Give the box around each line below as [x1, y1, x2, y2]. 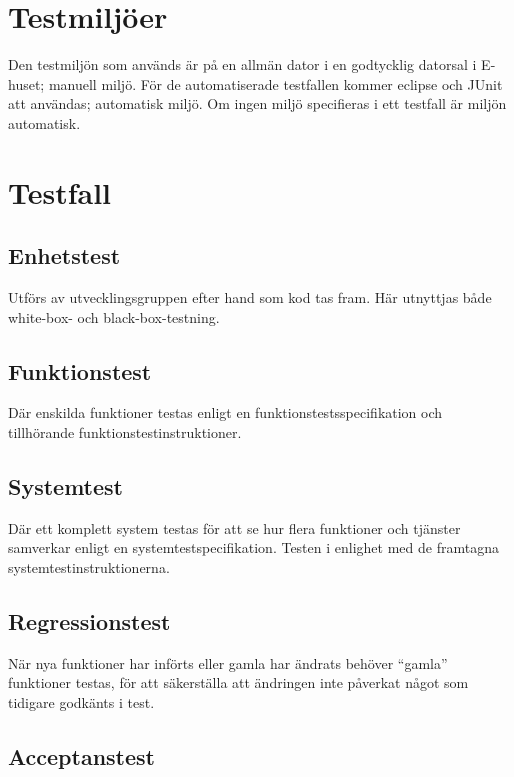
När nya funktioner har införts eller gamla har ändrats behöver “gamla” [8, 652, 448, 673]
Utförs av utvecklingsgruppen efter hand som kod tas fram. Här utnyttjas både [8, 287, 492, 308]
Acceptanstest [8, 741, 155, 772]
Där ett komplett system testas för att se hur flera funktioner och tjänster [8, 517, 461, 538]
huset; [8, 73, 45, 94]
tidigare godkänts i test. [8, 692, 155, 713]
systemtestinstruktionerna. [8, 557, 170, 578]
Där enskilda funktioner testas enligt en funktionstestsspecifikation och [8, 402, 443, 423]
